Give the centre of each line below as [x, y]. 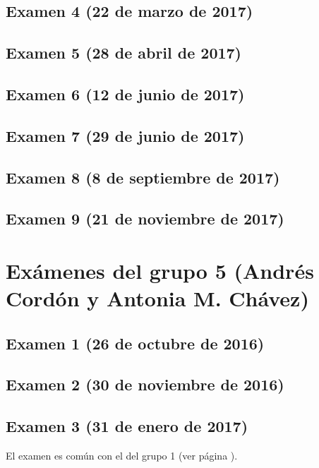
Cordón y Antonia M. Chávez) [157, 298]
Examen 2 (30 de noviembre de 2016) [145, 384]
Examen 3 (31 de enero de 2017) [127, 426]
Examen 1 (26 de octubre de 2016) [135, 343]
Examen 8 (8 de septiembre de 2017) [143, 177]
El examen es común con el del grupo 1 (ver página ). [122, 456]
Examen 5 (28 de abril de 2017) [124, 53]
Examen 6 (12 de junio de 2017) [125, 94]
